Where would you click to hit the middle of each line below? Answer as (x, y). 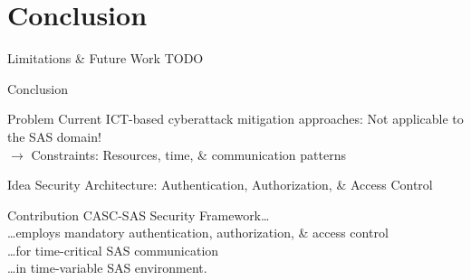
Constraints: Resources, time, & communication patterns (188, 154)
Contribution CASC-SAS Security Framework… (139, 215)
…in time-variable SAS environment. (107, 268)
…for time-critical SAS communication (113, 250)
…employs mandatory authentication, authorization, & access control (198, 233)
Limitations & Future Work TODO (106, 58)
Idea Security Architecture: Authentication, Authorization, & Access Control (220, 185)
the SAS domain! (54, 136)
